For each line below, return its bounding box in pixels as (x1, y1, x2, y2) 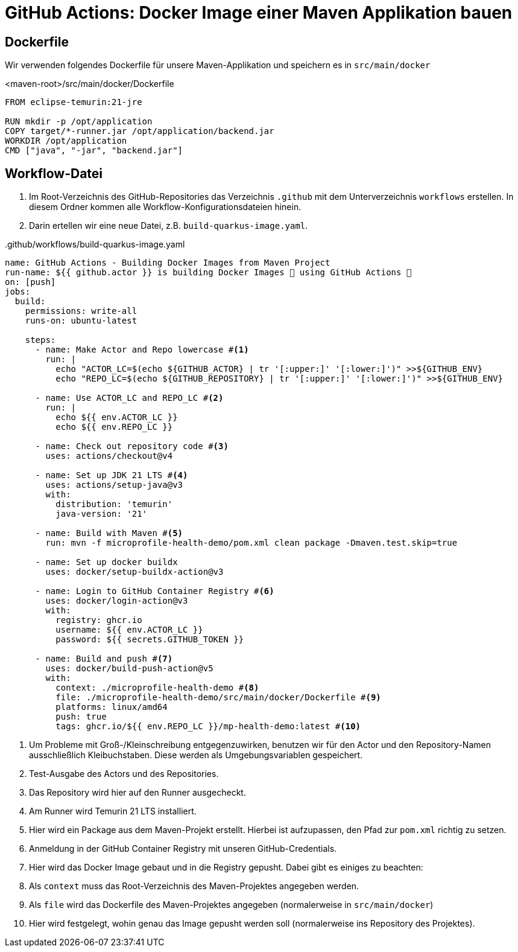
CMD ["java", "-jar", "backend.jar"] (5, 145, 183, 156)
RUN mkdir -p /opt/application (5, 117, 153, 127)
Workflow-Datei (5, 165, 103, 181)
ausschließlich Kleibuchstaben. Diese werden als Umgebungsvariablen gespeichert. (29, 750, 363, 761)
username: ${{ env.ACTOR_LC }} (55, 625, 203, 635)
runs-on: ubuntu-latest (25, 316, 137, 326)
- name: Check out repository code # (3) (35, 441, 229, 452)
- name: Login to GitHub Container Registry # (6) (35, 586, 274, 596)
